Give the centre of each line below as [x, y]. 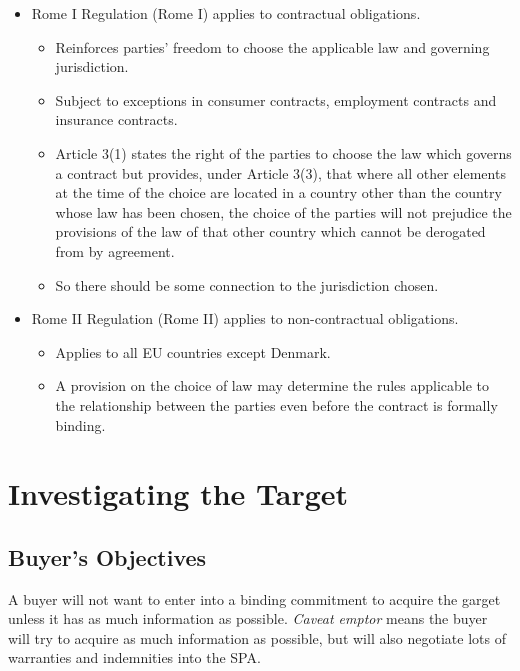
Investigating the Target [178, 493]
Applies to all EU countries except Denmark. [193, 351]
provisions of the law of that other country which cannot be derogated [270, 231]
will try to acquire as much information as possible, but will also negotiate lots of [257, 637]
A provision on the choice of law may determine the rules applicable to [272, 385]
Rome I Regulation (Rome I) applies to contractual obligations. [226, 13]
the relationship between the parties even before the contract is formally [276, 404]
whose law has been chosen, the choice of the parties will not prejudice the [283, 211]
